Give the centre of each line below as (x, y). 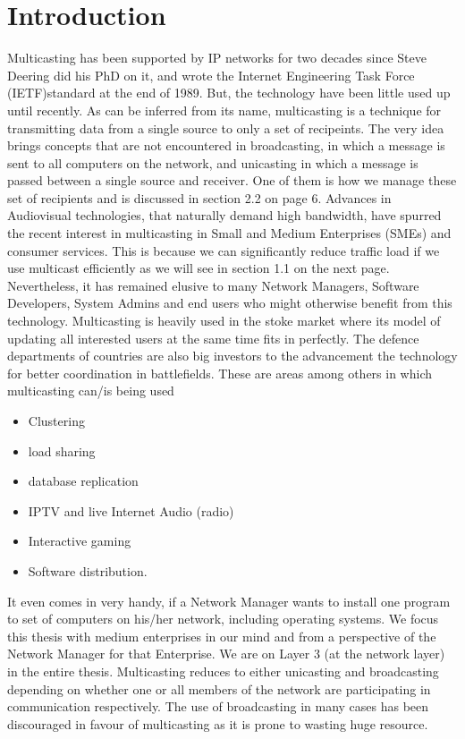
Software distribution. (88, 570)
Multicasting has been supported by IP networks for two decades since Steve (217, 58)
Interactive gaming (80, 541)
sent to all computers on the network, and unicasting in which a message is (213, 162)
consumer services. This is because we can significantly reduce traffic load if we (224, 250)
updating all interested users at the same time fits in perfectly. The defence (213, 338)
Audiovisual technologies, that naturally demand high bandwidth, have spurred (224, 215)
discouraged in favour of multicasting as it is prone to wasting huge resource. (218, 723)
